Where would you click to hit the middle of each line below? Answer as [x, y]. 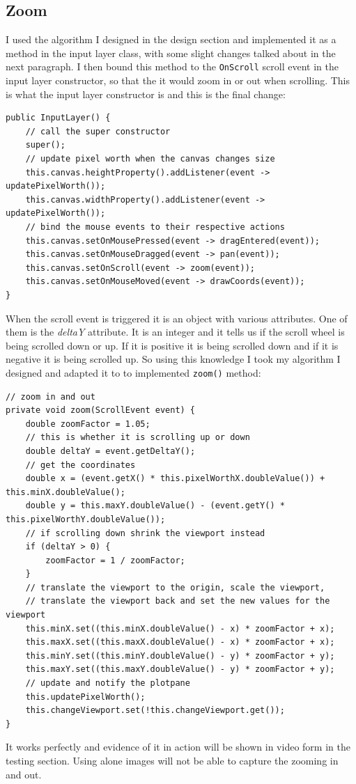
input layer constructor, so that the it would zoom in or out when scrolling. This [178, 80]
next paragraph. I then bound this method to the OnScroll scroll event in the [172, 66]
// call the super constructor [98, 131]
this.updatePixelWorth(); [85, 697]
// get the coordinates [80, 465]
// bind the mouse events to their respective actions [155, 227]
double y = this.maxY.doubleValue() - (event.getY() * [155, 506]
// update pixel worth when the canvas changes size [150, 159]
